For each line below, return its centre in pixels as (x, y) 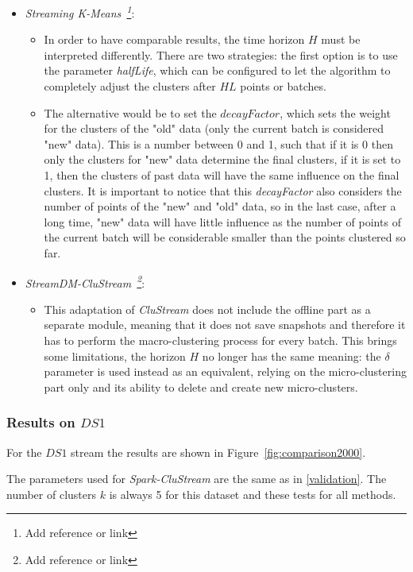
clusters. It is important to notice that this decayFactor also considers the (223, 190)
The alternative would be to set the (130, 112)
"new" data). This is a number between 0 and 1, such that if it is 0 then (218, 143)
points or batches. (283, 86)
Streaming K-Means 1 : (80, 12)
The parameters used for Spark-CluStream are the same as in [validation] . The (197, 479)
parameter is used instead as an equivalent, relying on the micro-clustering (225, 371)
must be (341, 39)
